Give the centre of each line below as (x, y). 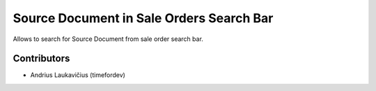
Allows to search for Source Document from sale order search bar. (108, 39)
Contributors (41, 59)
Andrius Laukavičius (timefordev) (78, 75)
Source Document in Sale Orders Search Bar (143, 18)
